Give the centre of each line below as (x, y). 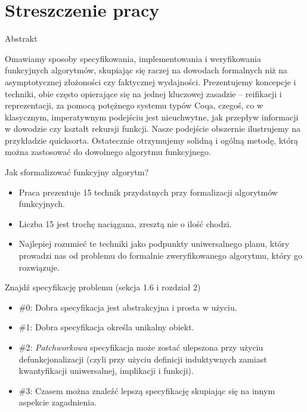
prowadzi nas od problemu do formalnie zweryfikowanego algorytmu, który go (160, 255)
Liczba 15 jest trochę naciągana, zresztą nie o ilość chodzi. (125, 223)
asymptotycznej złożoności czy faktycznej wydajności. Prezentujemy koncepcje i (151, 81)
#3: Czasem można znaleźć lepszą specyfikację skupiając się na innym (147, 390)
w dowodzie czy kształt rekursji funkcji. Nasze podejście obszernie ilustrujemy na (153, 128)
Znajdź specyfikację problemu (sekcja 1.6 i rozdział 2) (103, 287)
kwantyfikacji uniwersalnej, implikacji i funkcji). (106, 371)
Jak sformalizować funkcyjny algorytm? (77, 172)
